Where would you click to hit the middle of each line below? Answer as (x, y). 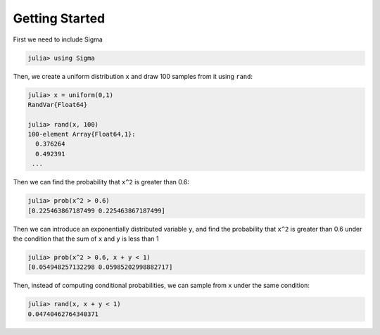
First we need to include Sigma (58, 39)
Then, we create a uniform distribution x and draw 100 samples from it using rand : (133, 76)
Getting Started (59, 18)
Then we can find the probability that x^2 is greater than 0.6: (101, 182)
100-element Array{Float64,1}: (82, 134)
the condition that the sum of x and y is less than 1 (86, 239)
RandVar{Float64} (58, 105)
